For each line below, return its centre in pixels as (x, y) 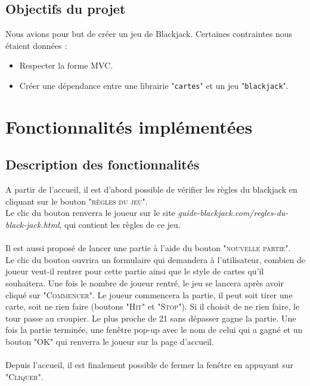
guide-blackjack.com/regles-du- (233, 213)
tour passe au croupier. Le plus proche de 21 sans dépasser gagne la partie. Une (151, 318)
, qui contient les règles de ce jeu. (120, 224)
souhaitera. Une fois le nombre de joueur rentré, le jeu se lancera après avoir (145, 282)
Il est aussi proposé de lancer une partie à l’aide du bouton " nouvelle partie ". (148, 248)
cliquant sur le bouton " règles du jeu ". (77, 201)
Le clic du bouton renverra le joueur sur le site (90, 213)
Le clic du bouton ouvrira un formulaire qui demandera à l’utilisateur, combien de (156, 259)
